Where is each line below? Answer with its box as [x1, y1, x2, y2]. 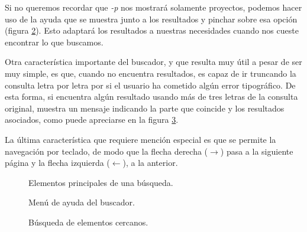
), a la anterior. [122, 156, 178, 169]
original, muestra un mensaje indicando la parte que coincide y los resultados [5, 102, 285, 114]
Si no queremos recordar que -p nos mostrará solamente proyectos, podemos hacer [5, 1, 302, 13]
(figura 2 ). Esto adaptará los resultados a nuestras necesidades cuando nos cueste [5, 24, 299, 37]
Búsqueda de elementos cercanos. [28, 215, 148, 228]
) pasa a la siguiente [220, 145, 293, 157]
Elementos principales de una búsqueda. [28, 176, 173, 188]
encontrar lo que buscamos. [5, 35, 104, 48]
